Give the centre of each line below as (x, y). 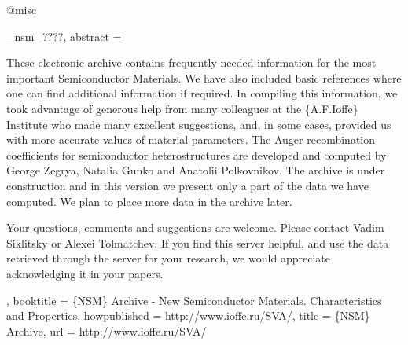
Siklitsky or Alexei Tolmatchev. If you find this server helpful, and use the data (198, 242)
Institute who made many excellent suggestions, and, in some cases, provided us (199, 124)
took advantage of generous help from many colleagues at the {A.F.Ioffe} (182, 108)
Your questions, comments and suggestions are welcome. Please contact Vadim (195, 228)
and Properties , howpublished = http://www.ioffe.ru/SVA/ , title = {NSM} (188, 316)
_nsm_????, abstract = (64, 36)
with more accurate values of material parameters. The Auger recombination (191, 139)
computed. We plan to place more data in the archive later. (149, 201)
